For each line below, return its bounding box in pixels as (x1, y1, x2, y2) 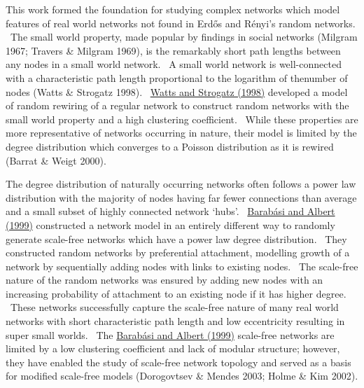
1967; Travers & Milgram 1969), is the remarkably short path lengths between (6, 43, 341, 57)
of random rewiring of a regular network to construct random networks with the (6, 98, 349, 113)
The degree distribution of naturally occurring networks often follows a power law (6, 176, 356, 191)
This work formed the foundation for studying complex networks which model (6, 2, 340, 16)
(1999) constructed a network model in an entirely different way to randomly (6, 217, 335, 232)
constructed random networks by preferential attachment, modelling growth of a (6, 245, 350, 260)
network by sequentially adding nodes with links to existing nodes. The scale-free (6, 258, 358, 273)
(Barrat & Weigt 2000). (6, 153, 106, 167)
